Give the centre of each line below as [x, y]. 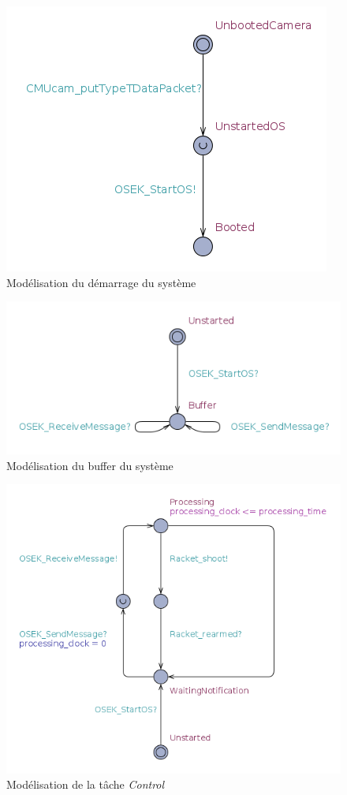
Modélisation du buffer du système [90, 465]
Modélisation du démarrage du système [101, 282]
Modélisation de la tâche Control [86, 784]
